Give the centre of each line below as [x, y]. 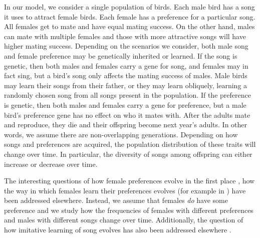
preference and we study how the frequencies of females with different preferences [129, 210]
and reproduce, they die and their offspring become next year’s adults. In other [126, 125]
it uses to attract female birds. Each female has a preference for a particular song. [130, 16]
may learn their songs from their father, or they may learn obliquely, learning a [126, 85]
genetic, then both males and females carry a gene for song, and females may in [126, 65]
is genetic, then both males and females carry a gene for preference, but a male [125, 104]
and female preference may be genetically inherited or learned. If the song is [121, 55]
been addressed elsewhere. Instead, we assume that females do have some [116, 200]
